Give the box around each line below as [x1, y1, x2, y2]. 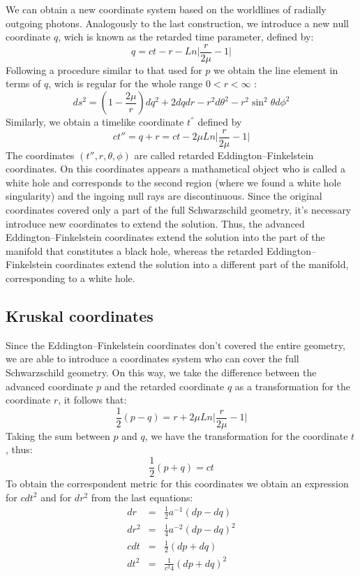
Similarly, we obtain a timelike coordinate [6, 115, 184, 129]
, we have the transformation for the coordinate [144, 428, 348, 443]
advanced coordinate [6, 378, 93, 393]
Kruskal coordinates [6, 305, 153, 327]
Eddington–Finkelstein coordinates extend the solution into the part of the [6, 230, 325, 244]
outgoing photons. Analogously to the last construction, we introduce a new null [6, 15, 349, 30]
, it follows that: [58, 392, 127, 407]
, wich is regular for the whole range [48, 76, 203, 91]
